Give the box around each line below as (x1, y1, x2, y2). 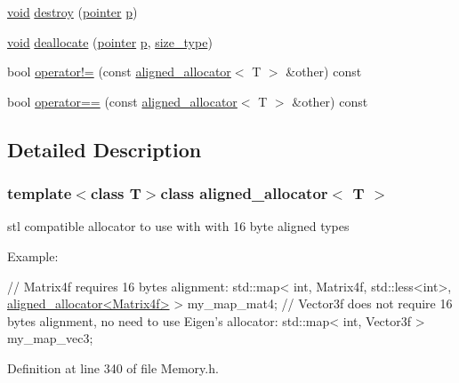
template (7, 182, 72, 204)
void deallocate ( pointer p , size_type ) (7, 32, 213, 51)
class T (90, 182, 141, 204)
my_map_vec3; (7, 329, 93, 347)
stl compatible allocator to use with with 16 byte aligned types (7, 217, 350, 235)
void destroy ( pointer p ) (7, 3, 138, 20)
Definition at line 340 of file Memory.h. (7, 358, 219, 377)
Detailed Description (7, 135, 202, 163)
